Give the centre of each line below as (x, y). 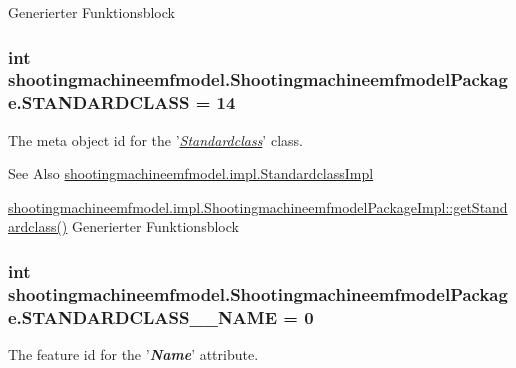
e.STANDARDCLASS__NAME (143, 316)
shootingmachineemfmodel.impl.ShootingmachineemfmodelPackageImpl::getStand (258, 206)
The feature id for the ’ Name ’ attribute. (133, 354)
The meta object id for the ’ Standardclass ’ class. (155, 139)
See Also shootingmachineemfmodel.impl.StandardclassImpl (191, 173)
